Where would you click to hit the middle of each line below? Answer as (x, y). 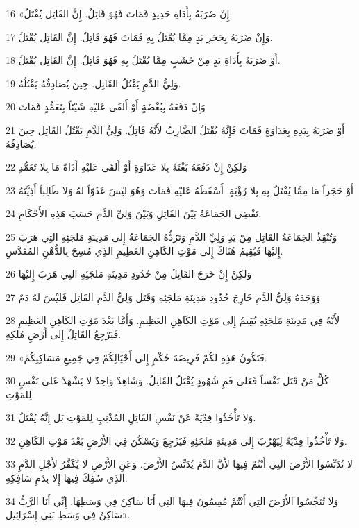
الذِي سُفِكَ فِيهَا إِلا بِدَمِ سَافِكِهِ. (67, 478)
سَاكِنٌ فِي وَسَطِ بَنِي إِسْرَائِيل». (68, 514)
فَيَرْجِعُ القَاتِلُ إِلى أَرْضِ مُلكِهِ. (64, 333)
